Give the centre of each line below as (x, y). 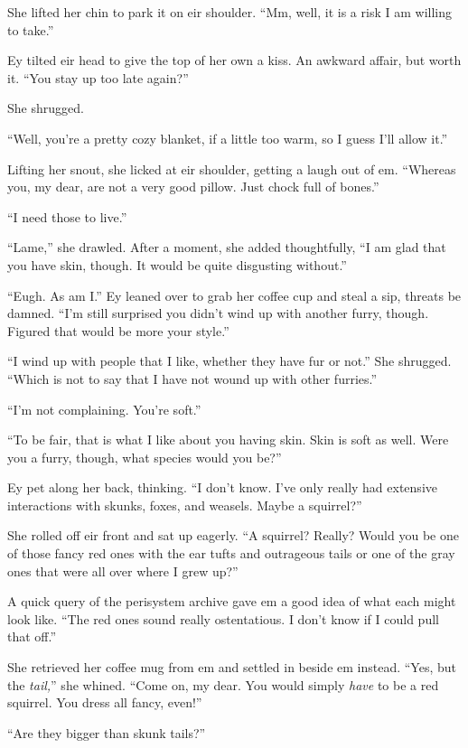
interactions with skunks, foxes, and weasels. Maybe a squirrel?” (185, 505)
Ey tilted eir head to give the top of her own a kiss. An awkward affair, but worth (234, 60)
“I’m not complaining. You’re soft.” (104, 409)
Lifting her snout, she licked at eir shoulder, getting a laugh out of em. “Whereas (232, 168)
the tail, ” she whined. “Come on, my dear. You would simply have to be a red (223, 684)
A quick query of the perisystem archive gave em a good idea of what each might (232, 601)
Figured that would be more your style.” (118, 330)
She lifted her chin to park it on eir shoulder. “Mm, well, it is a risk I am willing (229, 12)
